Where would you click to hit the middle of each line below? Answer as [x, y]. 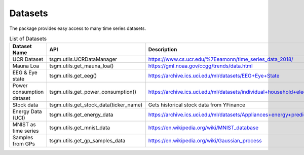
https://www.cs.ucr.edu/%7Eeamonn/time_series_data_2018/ [221, 59]
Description [163, 50]
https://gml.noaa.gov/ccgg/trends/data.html [200, 66]
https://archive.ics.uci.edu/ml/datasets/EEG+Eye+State [214, 76]
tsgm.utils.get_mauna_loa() [82, 66]
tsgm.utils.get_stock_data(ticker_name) [96, 105]
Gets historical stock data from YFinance [197, 105]
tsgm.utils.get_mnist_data [80, 128]
